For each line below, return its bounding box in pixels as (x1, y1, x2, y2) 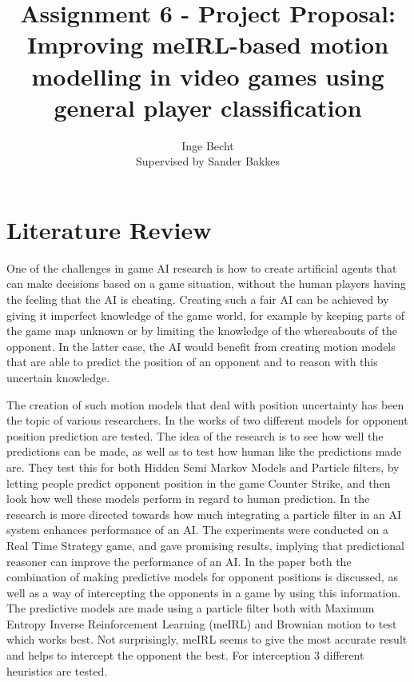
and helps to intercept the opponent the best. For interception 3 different (6, 647, 364, 664)
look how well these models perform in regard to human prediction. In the (6, 490, 370, 507)
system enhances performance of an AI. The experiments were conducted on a (6, 521, 388, 538)
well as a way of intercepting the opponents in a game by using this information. (6, 584, 401, 600)
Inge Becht (181, 137, 234, 154)
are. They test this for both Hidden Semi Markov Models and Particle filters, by (6, 458, 400, 475)
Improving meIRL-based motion (26, 28, 389, 61)
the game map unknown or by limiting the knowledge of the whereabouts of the (6, 322, 397, 339)
